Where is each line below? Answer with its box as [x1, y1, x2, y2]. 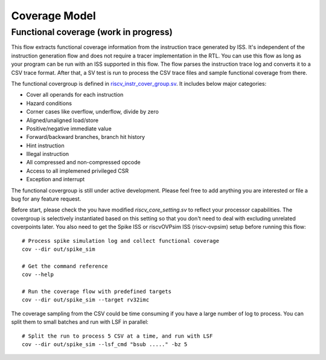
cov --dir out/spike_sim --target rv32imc [22, 297, 150, 303]
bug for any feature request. [11, 195, 81, 202]
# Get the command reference [22, 263, 108, 269]
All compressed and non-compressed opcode [26, 159, 141, 166]
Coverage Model [11, 9, 96, 22]
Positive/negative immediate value [26, 124, 112, 132]
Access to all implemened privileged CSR [26, 167, 129, 175]
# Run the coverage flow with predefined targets [22, 288, 172, 295]
